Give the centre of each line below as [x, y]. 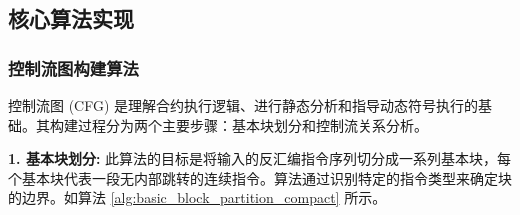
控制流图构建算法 [73, 67]
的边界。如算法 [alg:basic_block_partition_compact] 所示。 [197, 197]
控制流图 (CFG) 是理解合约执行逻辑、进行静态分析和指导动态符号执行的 [243, 105]
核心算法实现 [71, 18]
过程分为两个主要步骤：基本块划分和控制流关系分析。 [252, 124]
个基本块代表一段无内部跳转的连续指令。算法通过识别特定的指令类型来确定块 [260, 177]
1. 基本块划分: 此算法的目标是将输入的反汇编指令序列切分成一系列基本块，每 [260, 158]
